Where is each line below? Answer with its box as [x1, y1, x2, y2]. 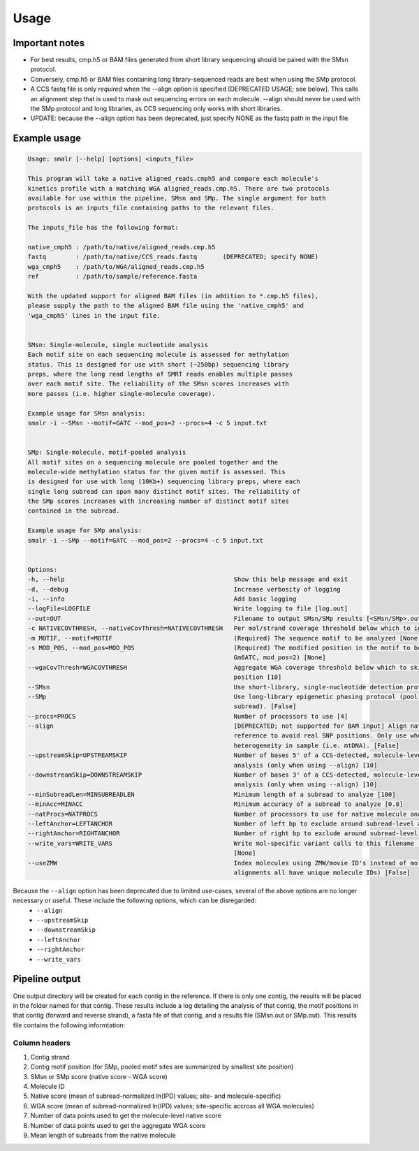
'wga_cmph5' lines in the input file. [27, 311, 161, 319]
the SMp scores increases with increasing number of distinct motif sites [27, 497, 290, 506]
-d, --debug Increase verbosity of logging [27, 585, 341, 593]
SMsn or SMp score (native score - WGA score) [30, 1072, 168, 1080]
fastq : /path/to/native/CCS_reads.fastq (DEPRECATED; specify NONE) [27, 253, 319, 261]
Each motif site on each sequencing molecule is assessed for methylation [27, 351, 290, 359]
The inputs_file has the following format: [27, 223, 179, 232]
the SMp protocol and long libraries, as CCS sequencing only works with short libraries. [30, 105, 282, 113]
